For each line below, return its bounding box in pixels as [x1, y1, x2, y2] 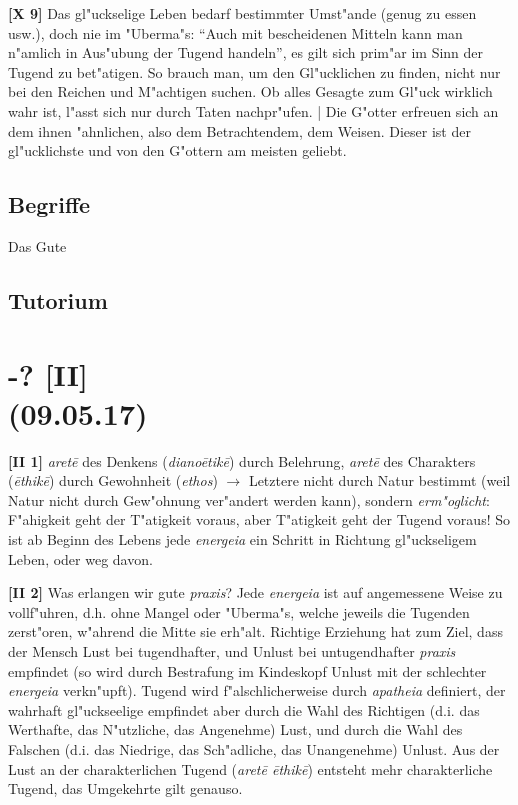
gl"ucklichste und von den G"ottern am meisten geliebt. [8, 140, 347, 161]
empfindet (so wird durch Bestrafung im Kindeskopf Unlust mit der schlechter [8, 660, 487, 681]
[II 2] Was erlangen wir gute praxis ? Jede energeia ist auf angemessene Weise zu [8, 582, 503, 603]
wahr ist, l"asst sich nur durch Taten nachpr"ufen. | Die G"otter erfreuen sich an [8, 100, 499, 121]
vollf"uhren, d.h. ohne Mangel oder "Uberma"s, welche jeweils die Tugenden [8, 601, 470, 622]
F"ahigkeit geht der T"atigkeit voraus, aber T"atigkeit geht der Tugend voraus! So [8, 509, 510, 530]
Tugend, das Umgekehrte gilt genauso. [8, 778, 243, 799]
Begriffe [8, 189, 91, 220]
